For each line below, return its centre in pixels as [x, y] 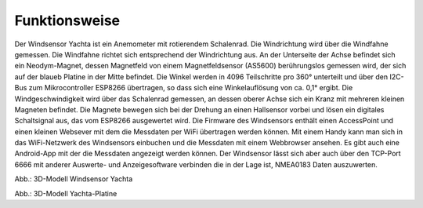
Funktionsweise [67, 20]
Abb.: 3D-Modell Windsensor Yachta [74, 179]
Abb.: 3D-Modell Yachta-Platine [66, 193]
